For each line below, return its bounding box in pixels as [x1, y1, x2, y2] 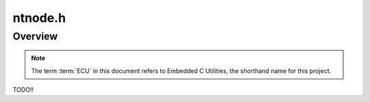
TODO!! [12, 86, 34, 94]
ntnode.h [12, 10, 66, 25]
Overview [12, 30, 58, 42]
